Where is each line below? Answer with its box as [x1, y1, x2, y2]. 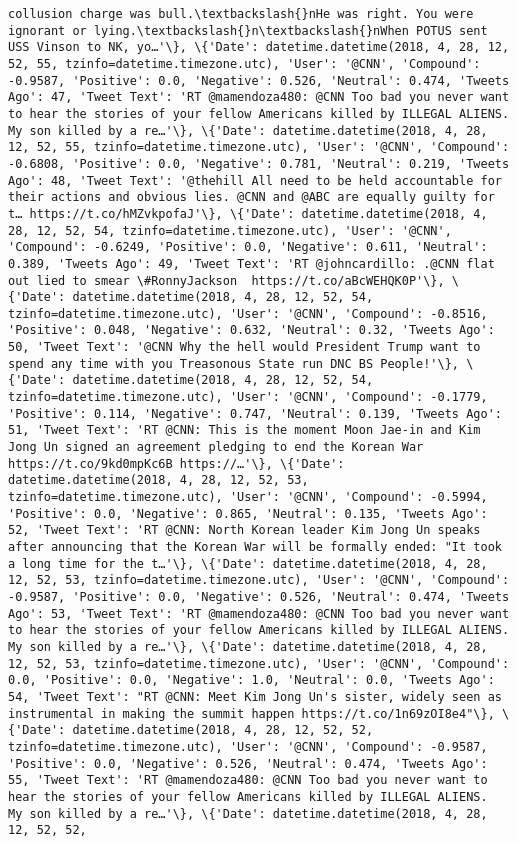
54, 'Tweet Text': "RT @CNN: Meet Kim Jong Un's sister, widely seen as [8, 689, 502, 704]
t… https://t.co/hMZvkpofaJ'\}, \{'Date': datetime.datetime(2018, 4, [8, 206, 488, 221]
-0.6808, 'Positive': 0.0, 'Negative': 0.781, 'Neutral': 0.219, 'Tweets [8, 156, 510, 171]
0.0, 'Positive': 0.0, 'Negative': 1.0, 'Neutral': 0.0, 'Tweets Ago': [8, 673, 495, 688]
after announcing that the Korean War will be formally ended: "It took [8, 540, 502, 554]
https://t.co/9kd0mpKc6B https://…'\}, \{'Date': [8, 456, 345, 471]
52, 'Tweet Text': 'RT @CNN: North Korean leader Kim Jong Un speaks [8, 523, 481, 538]
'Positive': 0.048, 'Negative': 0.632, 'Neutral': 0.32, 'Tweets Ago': [8, 323, 495, 338]
